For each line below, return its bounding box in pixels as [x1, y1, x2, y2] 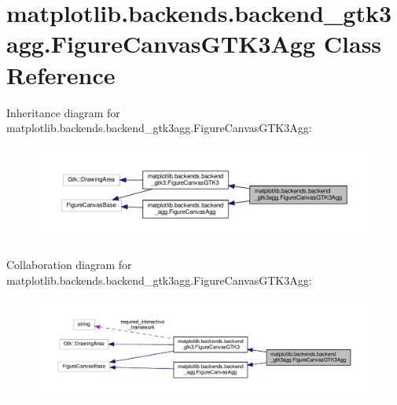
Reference [6, 58, 116, 90]
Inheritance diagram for [6, 104, 120, 120]
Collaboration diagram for [6, 256, 132, 273]
